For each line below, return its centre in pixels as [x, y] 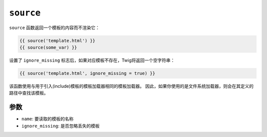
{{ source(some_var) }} [48, 47]
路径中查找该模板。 [29, 93]
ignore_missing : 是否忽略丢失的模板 [61, 126]
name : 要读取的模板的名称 [47, 119]
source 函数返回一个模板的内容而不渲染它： [54, 28]
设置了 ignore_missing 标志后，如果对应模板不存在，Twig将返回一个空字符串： [92, 60]
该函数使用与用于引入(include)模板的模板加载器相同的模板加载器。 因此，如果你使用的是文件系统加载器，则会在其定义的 [132, 86]
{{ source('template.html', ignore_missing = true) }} [87, 73]
